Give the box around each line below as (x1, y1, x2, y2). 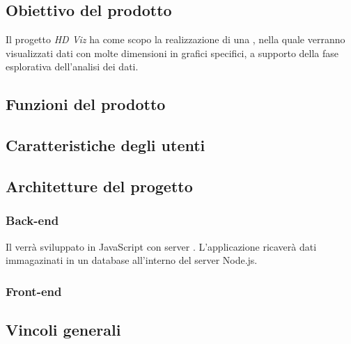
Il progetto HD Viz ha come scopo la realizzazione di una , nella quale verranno (6, 32, 345, 47)
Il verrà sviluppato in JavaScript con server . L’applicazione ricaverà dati (6, 239, 317, 253)
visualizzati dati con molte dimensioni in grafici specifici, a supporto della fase (6, 45, 339, 60)
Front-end (6, 282, 62, 299)
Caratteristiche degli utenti (6, 134, 205, 156)
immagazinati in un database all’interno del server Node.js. (6, 253, 258, 267)
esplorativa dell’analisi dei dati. (6, 59, 139, 74)
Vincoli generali (6, 318, 121, 340)
